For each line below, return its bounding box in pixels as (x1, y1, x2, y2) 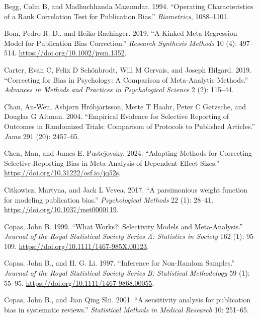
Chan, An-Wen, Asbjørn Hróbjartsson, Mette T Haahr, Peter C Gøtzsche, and (4, 101, 246, 111)
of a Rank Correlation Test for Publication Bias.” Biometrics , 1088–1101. (4, 11, 229, 21)
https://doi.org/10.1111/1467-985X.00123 (19, 240, 147, 251)
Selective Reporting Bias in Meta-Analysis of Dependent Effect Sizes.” (4, 157, 220, 168)
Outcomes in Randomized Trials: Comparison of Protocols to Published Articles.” (4, 120, 255, 131)
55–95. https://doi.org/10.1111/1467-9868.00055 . (4, 277, 154, 288)
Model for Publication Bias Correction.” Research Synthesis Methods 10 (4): (4, 37, 237, 48)
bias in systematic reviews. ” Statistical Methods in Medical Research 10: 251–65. (4, 304, 249, 314)
